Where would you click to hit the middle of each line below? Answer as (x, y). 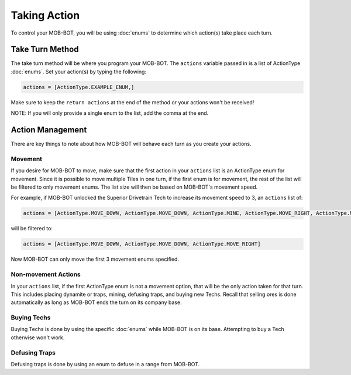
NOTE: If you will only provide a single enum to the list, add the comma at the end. (110, 113)
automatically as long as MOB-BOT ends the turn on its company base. (96, 302)
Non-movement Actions (46, 274)
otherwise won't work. (38, 337)
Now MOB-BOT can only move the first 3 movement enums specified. (95, 259)
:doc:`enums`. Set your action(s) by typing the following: (78, 71)
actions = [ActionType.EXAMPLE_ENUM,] (79, 87)
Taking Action (45, 15)
